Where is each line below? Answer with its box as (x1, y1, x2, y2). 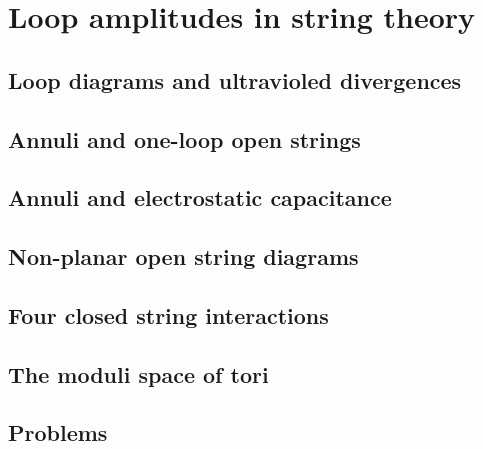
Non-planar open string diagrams (8, 241, 359, 272)
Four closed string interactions (8, 299, 329, 330)
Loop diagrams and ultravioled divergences (8, 64, 462, 95)
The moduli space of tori (8, 358, 269, 389)
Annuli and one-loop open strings (8, 123, 361, 154)
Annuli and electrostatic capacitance (8, 182, 392, 213)
